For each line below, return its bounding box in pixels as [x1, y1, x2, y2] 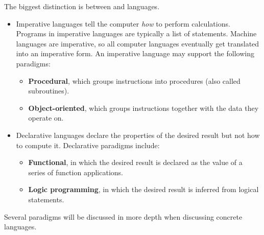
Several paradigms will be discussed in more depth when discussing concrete [4, 211, 243, 222]
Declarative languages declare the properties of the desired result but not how [16, 129, 260, 140]
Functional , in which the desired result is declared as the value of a [28, 157, 243, 168]
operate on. [28, 112, 64, 123]
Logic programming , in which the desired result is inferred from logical [28, 184, 259, 195]
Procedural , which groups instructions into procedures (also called [28, 75, 241, 86]
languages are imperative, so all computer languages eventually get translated [16, 38, 259, 49]
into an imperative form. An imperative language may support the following [16, 48, 254, 59]
